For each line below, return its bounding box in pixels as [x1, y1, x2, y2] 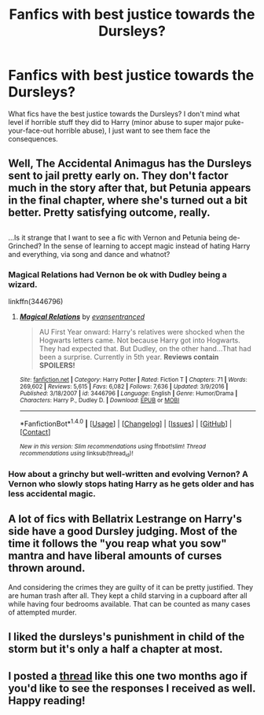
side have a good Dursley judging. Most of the [8, 525, 238, 538]
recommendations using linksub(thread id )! [19, 449, 134, 458]
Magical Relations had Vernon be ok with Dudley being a [8, 269, 227, 280]
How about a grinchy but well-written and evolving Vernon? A [8, 468, 249, 479]
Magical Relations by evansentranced [19, 312, 145, 321]
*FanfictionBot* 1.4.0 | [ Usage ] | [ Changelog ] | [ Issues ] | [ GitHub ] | [19, 418, 233, 428]
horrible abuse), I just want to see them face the [55, 126, 211, 135]
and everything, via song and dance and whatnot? [8, 249, 170, 258]
